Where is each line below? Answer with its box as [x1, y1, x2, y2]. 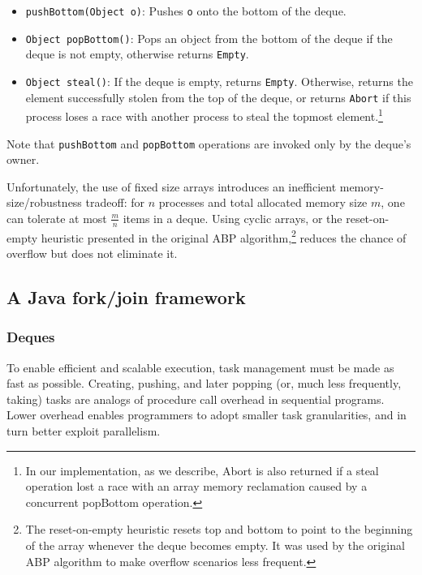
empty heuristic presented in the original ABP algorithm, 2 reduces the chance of [6, 226, 407, 246]
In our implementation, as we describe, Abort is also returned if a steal [25, 461, 379, 478]
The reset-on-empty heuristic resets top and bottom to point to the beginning [25, 521, 413, 538]
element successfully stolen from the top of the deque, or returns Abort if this [25, 88, 411, 105]
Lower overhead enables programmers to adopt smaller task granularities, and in [6, 406, 407, 423]
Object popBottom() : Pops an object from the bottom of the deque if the [25, 29, 393, 46]
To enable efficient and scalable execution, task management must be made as [6, 358, 394, 375]
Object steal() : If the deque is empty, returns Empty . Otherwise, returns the [25, 72, 413, 89]
